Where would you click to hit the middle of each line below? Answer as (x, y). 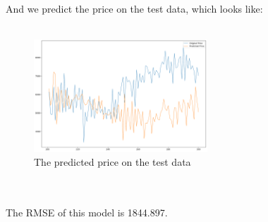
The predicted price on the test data (112, 161)
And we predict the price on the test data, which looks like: (134, 9)
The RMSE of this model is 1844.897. (87, 213)
